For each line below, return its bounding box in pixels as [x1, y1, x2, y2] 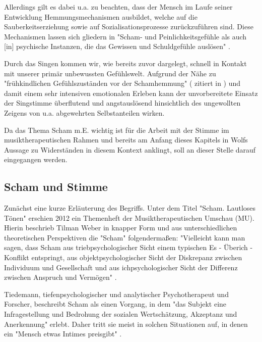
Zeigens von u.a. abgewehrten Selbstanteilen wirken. [4, 107, 165, 118]
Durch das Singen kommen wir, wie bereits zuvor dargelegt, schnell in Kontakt [4, 58, 247, 68]
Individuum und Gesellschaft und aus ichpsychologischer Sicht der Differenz [4, 262, 238, 272]
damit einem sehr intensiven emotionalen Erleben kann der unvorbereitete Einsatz [4, 87, 258, 98]
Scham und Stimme [4, 179, 108, 194]
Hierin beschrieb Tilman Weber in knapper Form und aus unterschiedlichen [4, 222, 237, 233]
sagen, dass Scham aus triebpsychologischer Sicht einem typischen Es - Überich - [4, 242, 253, 253]
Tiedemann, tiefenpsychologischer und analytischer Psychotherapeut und [4, 288, 229, 299]
